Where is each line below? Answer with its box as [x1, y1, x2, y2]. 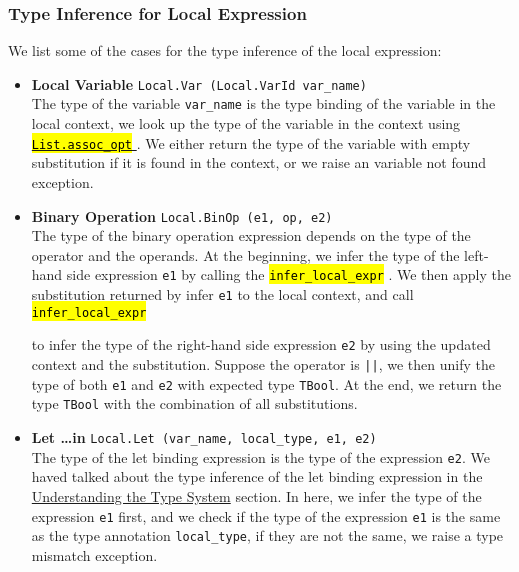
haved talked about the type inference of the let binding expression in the [31, 466, 483, 487]
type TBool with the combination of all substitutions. [31, 393, 358, 414]
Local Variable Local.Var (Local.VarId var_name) [31, 73, 367, 94]
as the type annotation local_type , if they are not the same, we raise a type [31, 525, 504, 546]
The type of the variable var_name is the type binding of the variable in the [31, 93, 496, 114]
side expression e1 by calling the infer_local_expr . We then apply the [66, 264, 511, 285]
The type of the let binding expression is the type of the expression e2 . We [31, 446, 490, 467]
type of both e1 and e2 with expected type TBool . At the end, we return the [31, 373, 502, 394]
